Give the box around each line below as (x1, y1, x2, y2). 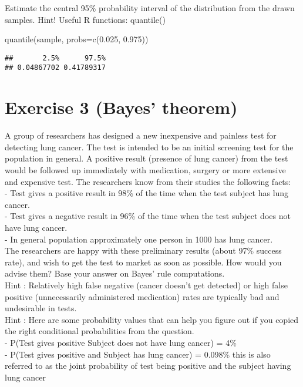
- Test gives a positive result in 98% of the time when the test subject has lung (5, 187, 289, 199)
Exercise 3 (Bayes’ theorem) (5, 95, 238, 119)
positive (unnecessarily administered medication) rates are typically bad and (5, 290, 280, 302)
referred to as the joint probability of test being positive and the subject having (5, 359, 291, 372)
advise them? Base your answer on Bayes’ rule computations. (5, 267, 225, 280)
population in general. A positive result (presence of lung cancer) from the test (5, 152, 288, 164)
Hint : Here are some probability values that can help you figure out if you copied (5, 313, 299, 325)
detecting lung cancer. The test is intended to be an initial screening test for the (5, 140, 294, 153)
